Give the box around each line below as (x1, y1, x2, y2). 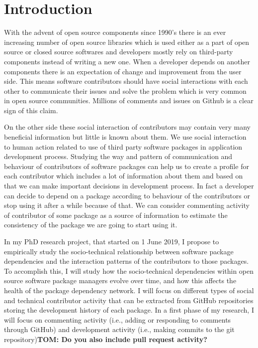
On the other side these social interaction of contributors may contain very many (4, 122, 251, 132)
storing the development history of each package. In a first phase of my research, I (4, 305, 254, 315)
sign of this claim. (4, 105, 58, 115)
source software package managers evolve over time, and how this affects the (4, 275, 237, 286)
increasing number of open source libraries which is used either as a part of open (4, 36, 250, 47)
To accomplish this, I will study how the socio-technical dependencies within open (4, 265, 254, 276)
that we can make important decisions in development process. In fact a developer (4, 180, 254, 191)
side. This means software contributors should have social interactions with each (4, 76, 248, 86)
